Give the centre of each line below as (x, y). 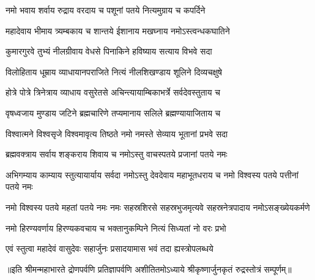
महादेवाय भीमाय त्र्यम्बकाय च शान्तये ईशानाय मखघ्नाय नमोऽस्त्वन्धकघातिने (118, 30)
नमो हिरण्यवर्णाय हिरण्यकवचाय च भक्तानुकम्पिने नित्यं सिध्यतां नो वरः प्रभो (116, 228)
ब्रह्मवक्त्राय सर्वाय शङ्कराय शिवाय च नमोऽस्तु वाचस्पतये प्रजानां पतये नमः (117, 154)
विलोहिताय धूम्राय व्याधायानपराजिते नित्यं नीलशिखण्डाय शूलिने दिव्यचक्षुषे (114, 71)
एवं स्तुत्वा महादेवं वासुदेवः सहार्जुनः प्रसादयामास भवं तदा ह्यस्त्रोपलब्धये (109, 248)
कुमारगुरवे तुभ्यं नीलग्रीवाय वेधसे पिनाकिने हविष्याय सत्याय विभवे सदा (109, 51)
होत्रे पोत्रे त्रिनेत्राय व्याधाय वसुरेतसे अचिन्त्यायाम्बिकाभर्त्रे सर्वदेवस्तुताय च (113, 92)
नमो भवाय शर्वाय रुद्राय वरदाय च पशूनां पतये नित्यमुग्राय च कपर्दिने (106, 10)
